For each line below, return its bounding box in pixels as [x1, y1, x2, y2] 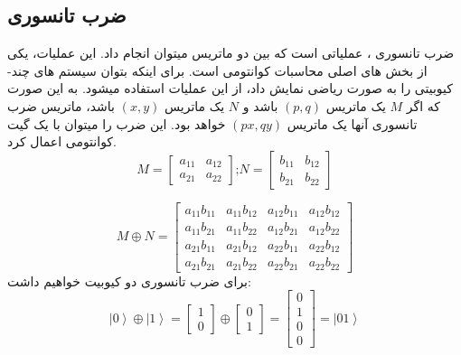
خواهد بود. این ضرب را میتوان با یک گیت [7, 114, 226, 133]
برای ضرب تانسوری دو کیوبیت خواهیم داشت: [7, 271, 251, 290]
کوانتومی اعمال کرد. [7, 132, 117, 151]
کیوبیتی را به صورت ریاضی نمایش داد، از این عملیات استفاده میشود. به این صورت [7, 79, 453, 98]
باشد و [242, 96, 278, 115]
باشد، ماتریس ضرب [7, 96, 116, 115]
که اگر [406, 96, 440, 115]
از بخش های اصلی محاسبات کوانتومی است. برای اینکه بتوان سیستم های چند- [7, 61, 428, 79]
